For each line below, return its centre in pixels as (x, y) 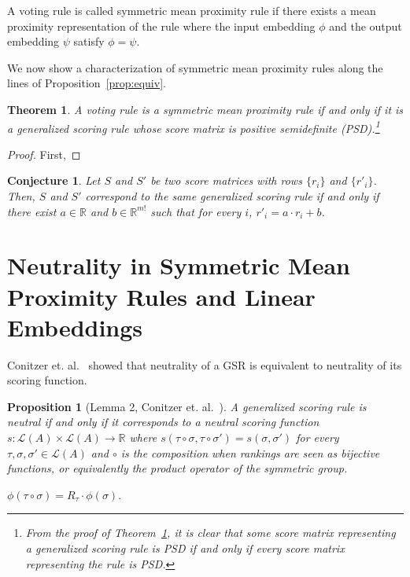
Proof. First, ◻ (44, 154)
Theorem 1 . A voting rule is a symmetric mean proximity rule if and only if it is (205, 109)
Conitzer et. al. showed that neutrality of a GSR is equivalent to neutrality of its (205, 364)
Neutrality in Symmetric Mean (179, 265)
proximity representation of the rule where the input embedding (161, 26)
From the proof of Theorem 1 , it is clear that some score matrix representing (211, 533)
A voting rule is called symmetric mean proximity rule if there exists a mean (192, 10)
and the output (366, 26)
